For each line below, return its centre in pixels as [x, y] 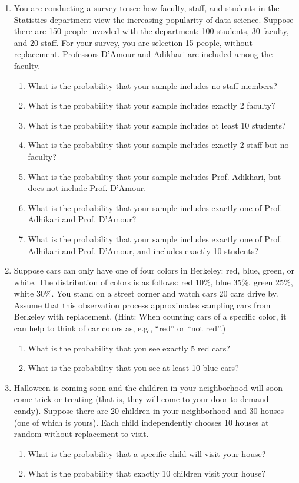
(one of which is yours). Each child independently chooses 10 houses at [141, 422]
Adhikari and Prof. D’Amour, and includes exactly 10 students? [143, 250]
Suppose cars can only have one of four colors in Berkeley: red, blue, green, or [154, 270]
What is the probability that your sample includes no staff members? [152, 85]
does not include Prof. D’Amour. [87, 188]
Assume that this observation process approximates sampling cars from [142, 305]
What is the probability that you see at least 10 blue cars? [133, 368]
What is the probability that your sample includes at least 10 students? [157, 125]
